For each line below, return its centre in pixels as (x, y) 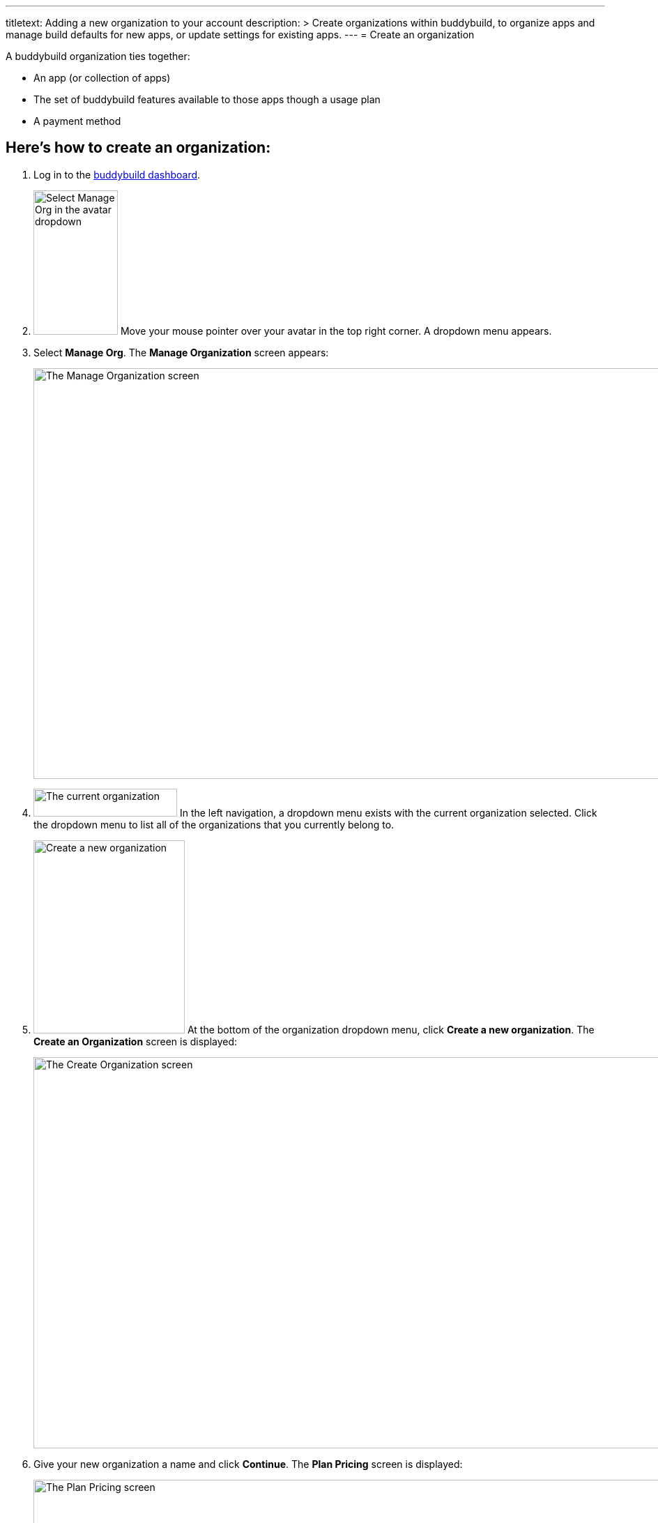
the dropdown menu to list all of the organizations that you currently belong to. (214, 824)
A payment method (77, 121)
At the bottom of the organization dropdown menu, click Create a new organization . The (391, 1029)
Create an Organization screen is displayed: (136, 1041)
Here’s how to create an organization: (138, 148)
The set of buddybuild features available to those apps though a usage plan (207, 99)
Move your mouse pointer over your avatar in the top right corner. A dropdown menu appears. (336, 331)
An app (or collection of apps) (102, 78)
